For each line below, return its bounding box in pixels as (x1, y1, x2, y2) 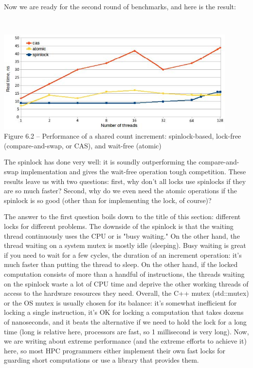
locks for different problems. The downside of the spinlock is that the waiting (4, 221, 234, 231)
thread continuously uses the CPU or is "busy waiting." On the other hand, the (4, 230, 240, 241)
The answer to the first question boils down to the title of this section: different (4, 211, 241, 222)
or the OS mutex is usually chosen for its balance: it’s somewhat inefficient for (4, 297, 237, 307)
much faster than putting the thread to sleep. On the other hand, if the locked (4, 259, 238, 269)
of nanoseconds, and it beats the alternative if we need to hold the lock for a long (4, 316, 247, 327)
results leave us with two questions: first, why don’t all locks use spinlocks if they (4, 176, 246, 186)
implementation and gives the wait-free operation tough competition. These (20, 166, 246, 177)
